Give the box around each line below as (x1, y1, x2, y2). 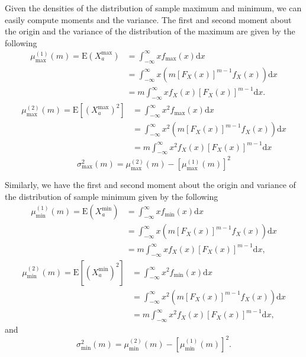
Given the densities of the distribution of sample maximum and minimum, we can (5, 2, 302, 14)
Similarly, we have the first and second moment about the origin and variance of (5, 178, 296, 190)
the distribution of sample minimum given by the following (5, 190, 218, 202)
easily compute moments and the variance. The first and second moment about (5, 13, 292, 26)
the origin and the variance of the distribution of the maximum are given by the (5, 25, 295, 37)
